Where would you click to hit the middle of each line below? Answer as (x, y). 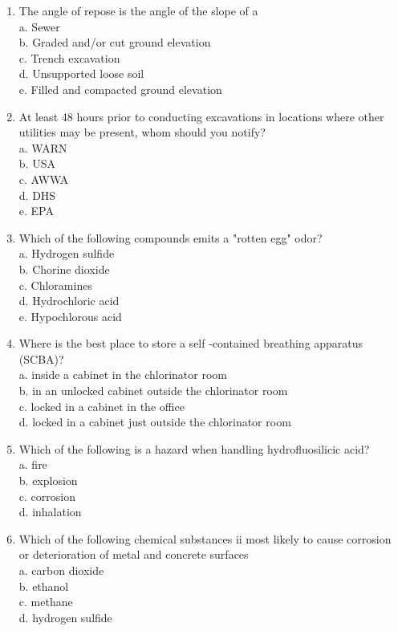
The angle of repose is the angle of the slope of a (138, 10)
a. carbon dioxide (61, 570)
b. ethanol (44, 586)
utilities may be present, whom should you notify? (142, 132)
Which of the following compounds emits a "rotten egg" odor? (171, 237)
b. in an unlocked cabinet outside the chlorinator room (153, 391)
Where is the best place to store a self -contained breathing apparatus (191, 343)
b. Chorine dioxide (64, 269)
